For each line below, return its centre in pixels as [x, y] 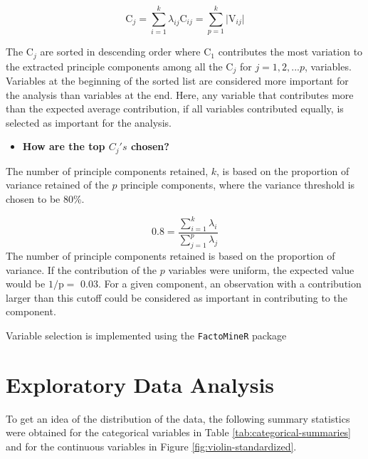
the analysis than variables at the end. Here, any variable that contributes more [180, 94]
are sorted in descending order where [120, 52]
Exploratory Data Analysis [140, 384]
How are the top [64, 146]
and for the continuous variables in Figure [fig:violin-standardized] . [151, 447]
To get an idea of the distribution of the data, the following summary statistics [178, 418]
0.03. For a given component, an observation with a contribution [221, 284]
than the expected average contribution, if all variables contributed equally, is [175, 109]
